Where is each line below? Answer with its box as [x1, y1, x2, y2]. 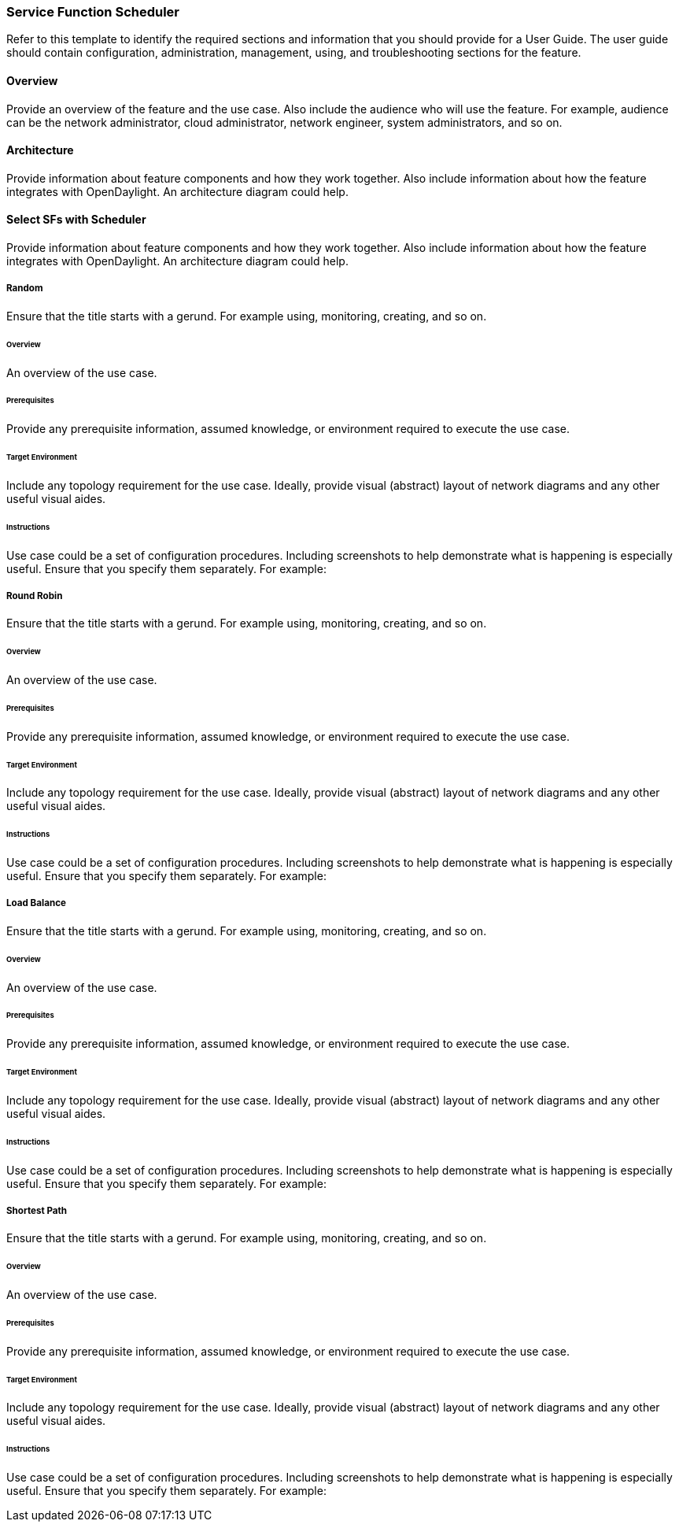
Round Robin [6, 590, 63, 601]
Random [6, 283, 43, 294]
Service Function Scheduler [6, 4, 180, 20]
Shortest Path [6, 1205, 68, 1217]
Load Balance [6, 897, 66, 909]
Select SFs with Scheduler [6, 213, 146, 227]
